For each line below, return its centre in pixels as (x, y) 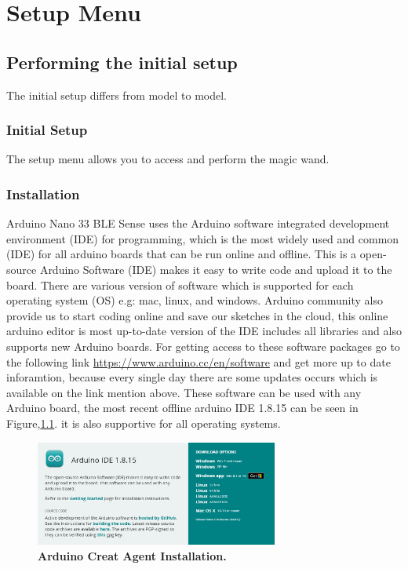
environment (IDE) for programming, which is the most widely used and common (203, 238)
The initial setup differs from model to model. (117, 95)
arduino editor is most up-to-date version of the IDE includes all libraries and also (204, 331)
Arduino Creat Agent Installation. (132, 555)
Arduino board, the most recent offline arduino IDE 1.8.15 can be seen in (182, 408)
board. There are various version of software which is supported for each (180, 284)
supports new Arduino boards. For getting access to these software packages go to (203, 346)
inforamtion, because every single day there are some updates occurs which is (192, 377)
